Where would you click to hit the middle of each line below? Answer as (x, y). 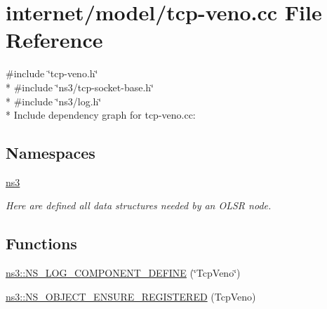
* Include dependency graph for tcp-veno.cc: (101, 115)
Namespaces (51, 153)
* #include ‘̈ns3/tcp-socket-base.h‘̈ (80, 87)
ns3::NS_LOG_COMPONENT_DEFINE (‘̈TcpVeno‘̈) (123, 273)
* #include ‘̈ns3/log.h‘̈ (54, 101)
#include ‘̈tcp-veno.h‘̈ (52, 73)
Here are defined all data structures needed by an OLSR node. (139, 205)
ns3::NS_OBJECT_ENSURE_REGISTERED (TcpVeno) (131, 296)
